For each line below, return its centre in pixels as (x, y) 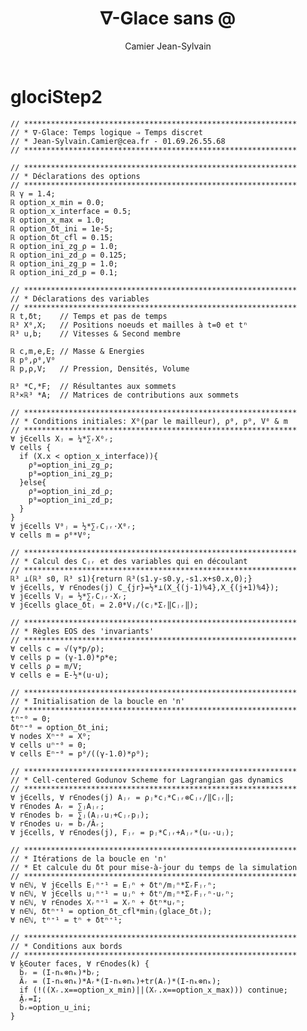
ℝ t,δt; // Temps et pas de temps (89, 316)
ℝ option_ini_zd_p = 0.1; (64, 272)
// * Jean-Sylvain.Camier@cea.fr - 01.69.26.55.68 (118, 141)
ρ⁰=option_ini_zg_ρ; (71, 465)
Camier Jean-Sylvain (168, 46)
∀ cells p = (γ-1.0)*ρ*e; (64, 657)
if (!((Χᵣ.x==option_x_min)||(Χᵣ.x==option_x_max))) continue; (153, 990)
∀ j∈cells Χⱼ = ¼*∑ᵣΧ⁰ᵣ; (62, 438)
